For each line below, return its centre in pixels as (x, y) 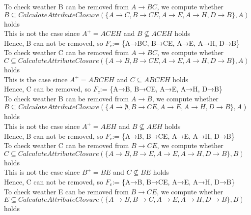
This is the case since (36, 79)
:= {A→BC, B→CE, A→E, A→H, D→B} (176, 43)
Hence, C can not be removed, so (54, 181)
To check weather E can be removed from (66, 191)
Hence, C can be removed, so (48, 89)
